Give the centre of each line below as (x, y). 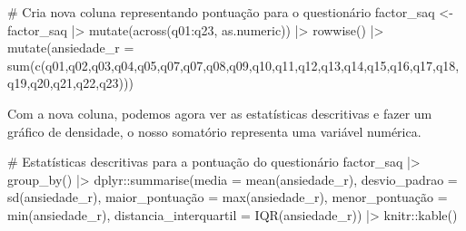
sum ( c (24, 65)
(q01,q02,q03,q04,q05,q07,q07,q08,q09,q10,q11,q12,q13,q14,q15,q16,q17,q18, (250, 65)
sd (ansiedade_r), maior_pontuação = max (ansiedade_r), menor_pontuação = (228, 197)
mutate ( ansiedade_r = (71, 48)
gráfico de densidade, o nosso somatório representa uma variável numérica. (214, 131)
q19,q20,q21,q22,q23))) (70, 83)
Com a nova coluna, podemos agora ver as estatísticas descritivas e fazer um (220, 113)
